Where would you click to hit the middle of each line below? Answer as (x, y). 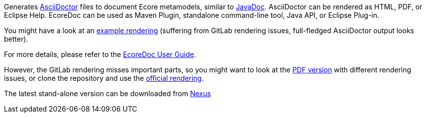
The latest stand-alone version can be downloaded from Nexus (107, 93)
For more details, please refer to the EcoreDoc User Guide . (100, 54)
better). (16, 39)
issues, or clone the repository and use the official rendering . (104, 78)
